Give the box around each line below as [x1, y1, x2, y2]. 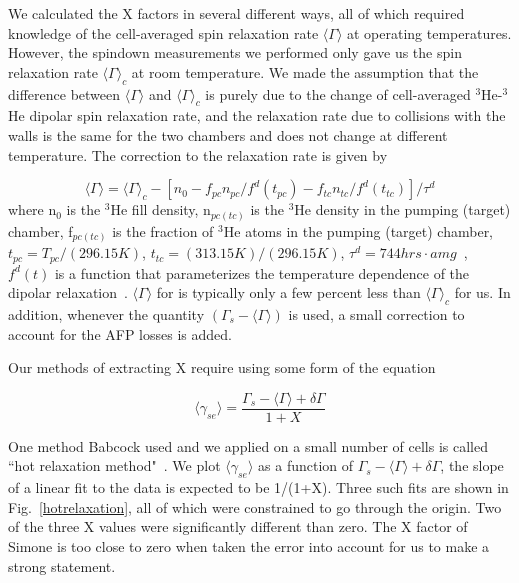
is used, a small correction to [288, 304, 465, 325]
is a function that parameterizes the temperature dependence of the [54, 262, 470, 283]
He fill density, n [110, 199, 211, 220]
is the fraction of [112, 220, 214, 241]
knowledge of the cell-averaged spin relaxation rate [8, 22, 319, 43]
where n [8, 199, 57, 220]
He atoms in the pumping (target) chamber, [223, 220, 494, 241]
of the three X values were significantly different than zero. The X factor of [8, 516, 468, 537]
